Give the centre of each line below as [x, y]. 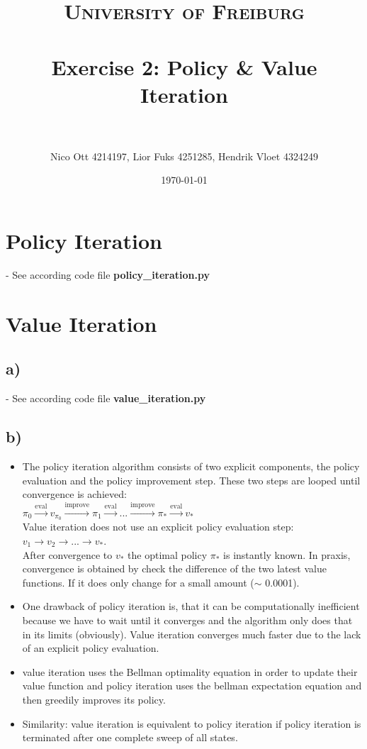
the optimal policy [168, 554]
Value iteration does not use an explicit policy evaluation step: [158, 527]
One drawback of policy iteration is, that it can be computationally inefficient [191, 606]
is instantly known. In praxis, [287, 554]
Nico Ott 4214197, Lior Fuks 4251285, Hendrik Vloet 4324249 [184, 156]
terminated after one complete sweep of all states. [130, 737]
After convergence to [67, 554]
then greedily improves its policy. [94, 699]
